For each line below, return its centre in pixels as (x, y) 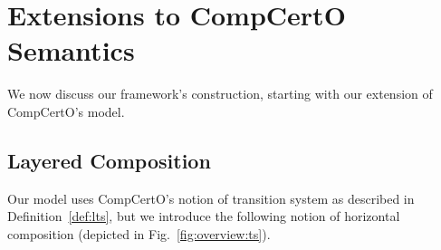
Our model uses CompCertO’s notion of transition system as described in (211, 198)
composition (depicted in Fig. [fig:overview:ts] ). (139, 233)
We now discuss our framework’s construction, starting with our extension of (220, 94)
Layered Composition (109, 160)
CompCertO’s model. (66, 111)
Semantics (71, 50)
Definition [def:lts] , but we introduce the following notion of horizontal (204, 216)
